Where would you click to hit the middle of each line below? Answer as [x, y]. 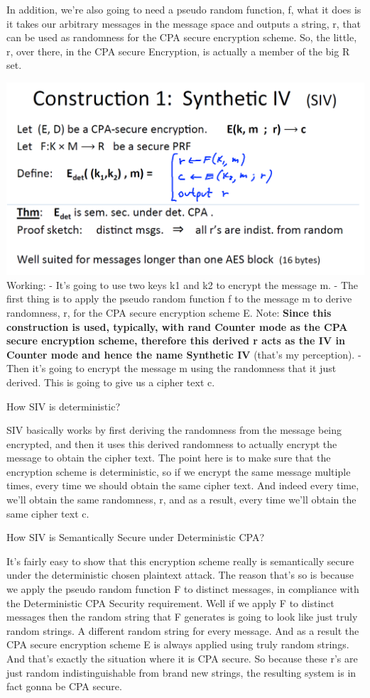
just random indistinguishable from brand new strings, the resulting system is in [181, 672]
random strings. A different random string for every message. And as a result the [183, 630]
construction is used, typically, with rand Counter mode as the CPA [177, 326]
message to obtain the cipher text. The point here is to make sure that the [169, 458]
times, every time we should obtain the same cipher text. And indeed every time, [183, 485]
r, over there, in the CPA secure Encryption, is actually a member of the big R [178, 51]
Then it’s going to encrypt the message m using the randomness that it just [172, 368]
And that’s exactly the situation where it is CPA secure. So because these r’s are [182, 658]
